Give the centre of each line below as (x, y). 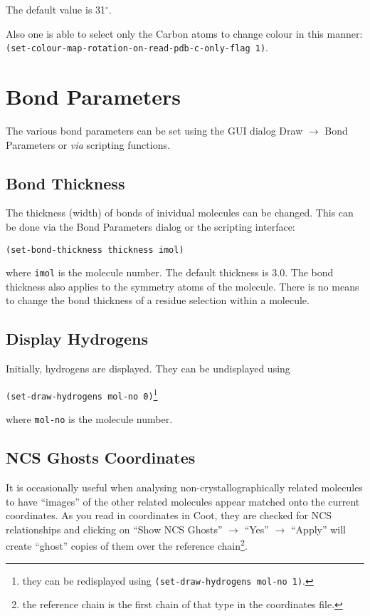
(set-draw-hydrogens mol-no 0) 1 (82, 393)
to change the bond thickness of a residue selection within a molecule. (158, 300)
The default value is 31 (56, 9)
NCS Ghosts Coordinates (101, 458)
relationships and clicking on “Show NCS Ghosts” (114, 529)
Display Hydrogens (77, 339)
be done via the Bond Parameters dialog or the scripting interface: (150, 226)
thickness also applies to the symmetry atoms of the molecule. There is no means (183, 286)
